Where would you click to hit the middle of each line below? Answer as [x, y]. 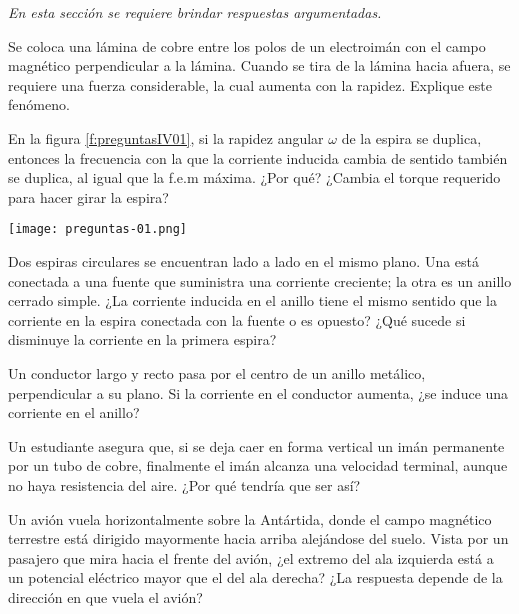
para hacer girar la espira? [88, 196]
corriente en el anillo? [74, 412]
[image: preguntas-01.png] [97, 229]
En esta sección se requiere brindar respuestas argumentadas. [195, 12]
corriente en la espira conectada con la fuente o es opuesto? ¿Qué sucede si [237, 319]
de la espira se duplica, [411, 137]
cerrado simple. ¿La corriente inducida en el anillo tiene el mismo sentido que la [252, 300]
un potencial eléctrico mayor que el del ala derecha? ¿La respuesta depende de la [255, 577]
